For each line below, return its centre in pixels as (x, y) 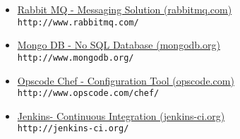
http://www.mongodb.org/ (76, 58)
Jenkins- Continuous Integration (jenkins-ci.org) (121, 115)
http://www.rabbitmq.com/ (78, 22)
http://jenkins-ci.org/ (73, 129)
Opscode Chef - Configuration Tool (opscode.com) (126, 80)
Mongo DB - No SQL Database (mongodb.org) (119, 45)
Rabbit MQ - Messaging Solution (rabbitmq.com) (125, 9)
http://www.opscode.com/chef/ (88, 93)
